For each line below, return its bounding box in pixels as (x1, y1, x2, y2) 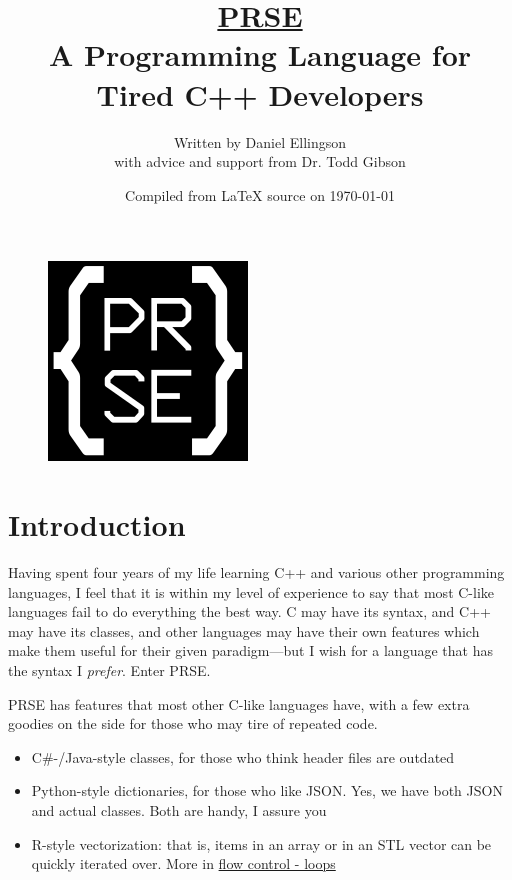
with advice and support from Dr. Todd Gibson (114, 151, 406, 172)
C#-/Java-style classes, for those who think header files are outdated (31, 746, 455, 767)
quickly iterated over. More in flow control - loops (31, 853, 336, 874)
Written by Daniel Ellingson (173, 131, 347, 152)
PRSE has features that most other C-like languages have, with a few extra (8, 693, 470, 714)
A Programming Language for (48, 34, 472, 75)
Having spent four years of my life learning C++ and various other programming (8, 562, 505, 582)
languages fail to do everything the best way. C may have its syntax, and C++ (8, 601, 491, 622)
